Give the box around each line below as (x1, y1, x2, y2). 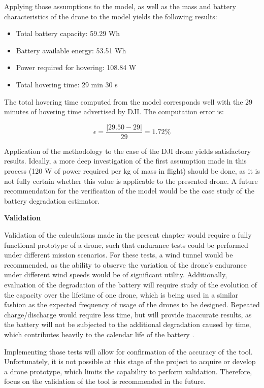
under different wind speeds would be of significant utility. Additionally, (4, 269, 227, 280)
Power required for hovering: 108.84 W (16, 62, 137, 73)
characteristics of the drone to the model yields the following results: (4, 11, 217, 21)
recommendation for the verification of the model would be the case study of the (4, 185, 254, 196)
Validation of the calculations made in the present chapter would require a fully (4, 229, 252, 240)
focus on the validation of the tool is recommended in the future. (4, 376, 206, 386)
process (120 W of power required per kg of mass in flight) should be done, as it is (4, 166, 260, 176)
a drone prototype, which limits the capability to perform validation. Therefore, (4, 366, 252, 376)
